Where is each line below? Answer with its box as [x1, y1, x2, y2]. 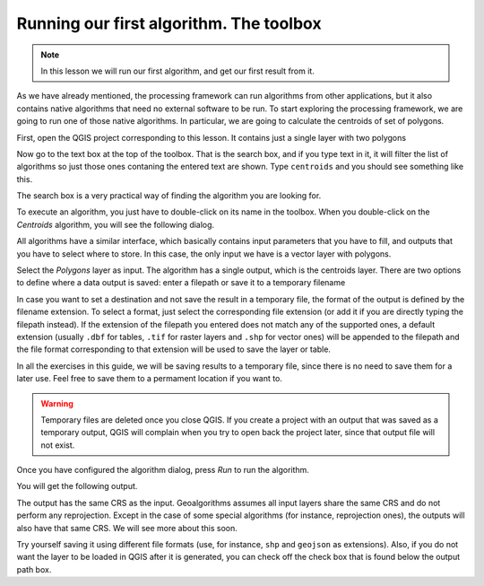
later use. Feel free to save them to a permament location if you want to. [16, 373, 282, 384]
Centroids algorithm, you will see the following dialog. [16, 219, 215, 230]
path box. [16, 564, 52, 574]
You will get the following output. [16, 481, 138, 492]
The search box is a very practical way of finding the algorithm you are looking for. [16, 190, 322, 201]
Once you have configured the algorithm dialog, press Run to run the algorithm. [16, 465, 309, 476]
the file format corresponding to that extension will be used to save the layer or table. [16, 344, 332, 354]
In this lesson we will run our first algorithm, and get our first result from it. [40, 66, 315, 76]
